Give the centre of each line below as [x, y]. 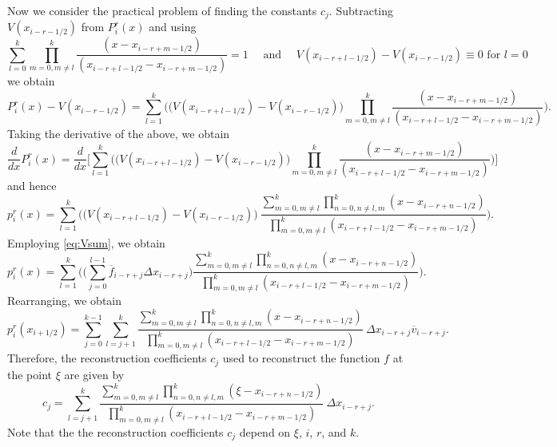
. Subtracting [361, 10]
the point [30, 374]
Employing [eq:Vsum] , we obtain [86, 243]
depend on [265, 431]
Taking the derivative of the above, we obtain [119, 133]
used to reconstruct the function [301, 358]
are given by [94, 374]
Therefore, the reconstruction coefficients [107, 358]
